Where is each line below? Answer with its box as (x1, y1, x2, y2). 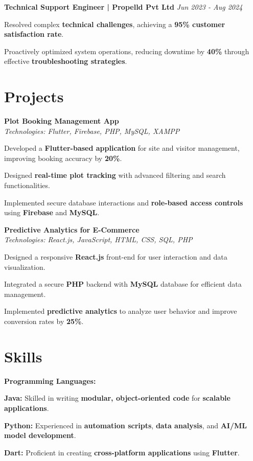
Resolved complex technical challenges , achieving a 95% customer (4, 18, 225, 29)
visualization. (4, 261, 45, 272)
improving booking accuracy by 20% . (4, 152, 122, 163)
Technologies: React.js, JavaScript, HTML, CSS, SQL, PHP (4, 234, 193, 245)
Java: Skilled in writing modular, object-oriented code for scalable (4, 393, 231, 403)
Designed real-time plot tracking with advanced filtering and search (4, 170, 226, 180)
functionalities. (4, 180, 50, 191)
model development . (4, 430, 76, 441)
